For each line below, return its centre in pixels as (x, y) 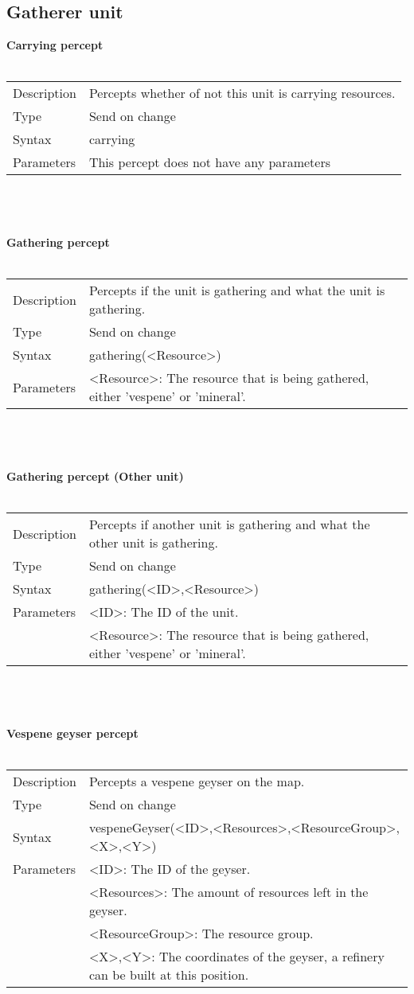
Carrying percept (55, 45)
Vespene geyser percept (72, 733)
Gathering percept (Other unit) (95, 476)
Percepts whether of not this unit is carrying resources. (242, 93)
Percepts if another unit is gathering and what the (229, 524)
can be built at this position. (169, 975)
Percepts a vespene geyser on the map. (197, 782)
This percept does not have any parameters (209, 162)
